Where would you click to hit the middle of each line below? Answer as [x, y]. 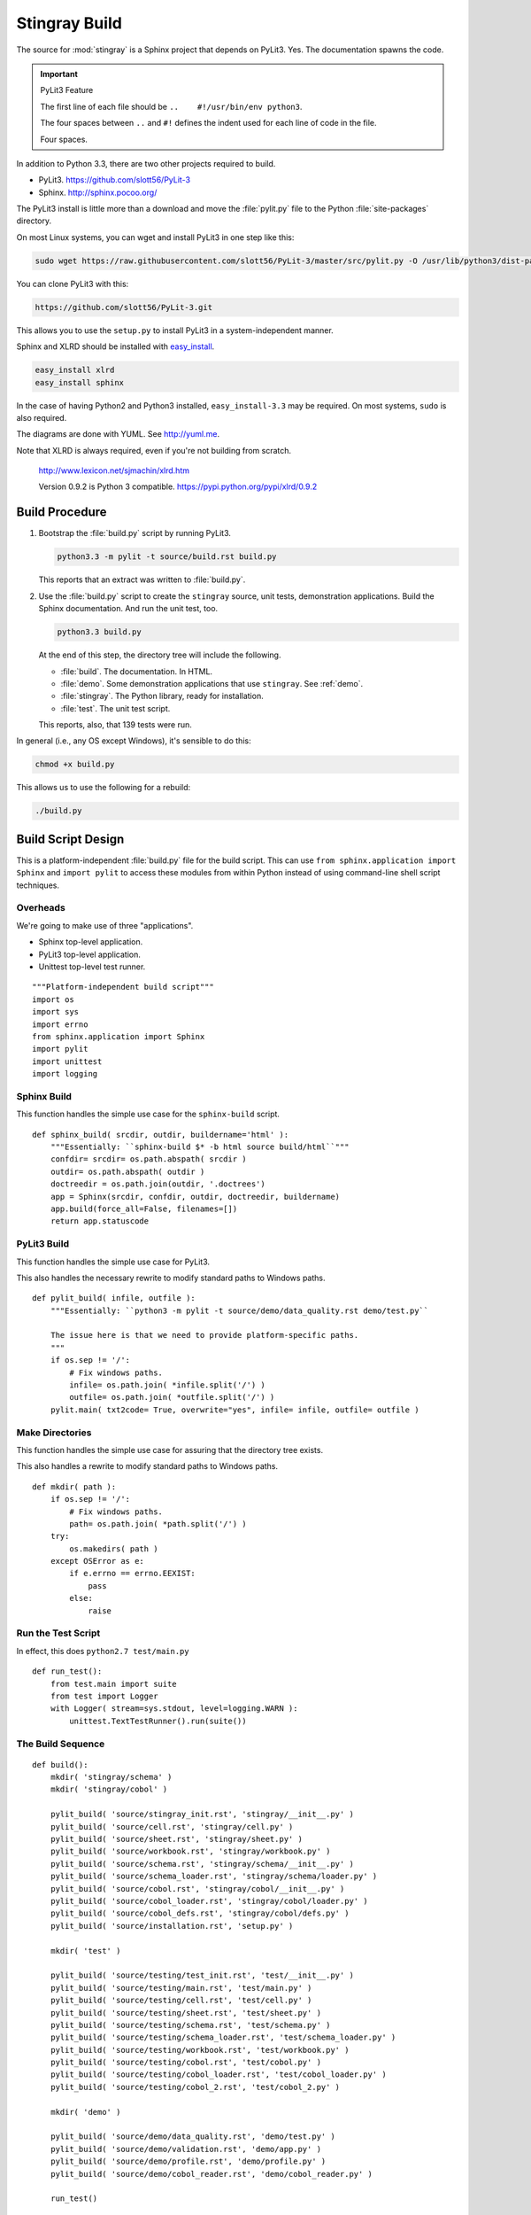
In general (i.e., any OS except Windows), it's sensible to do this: [134, 741]
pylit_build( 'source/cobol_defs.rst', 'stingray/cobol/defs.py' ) [200, 1913]
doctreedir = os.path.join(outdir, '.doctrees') [158, 1184]
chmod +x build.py [75, 765]
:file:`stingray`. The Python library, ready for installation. [162, 696]
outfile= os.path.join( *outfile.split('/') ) [172, 1397]
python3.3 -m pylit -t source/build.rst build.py [167, 557]
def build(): [60, 1764]
